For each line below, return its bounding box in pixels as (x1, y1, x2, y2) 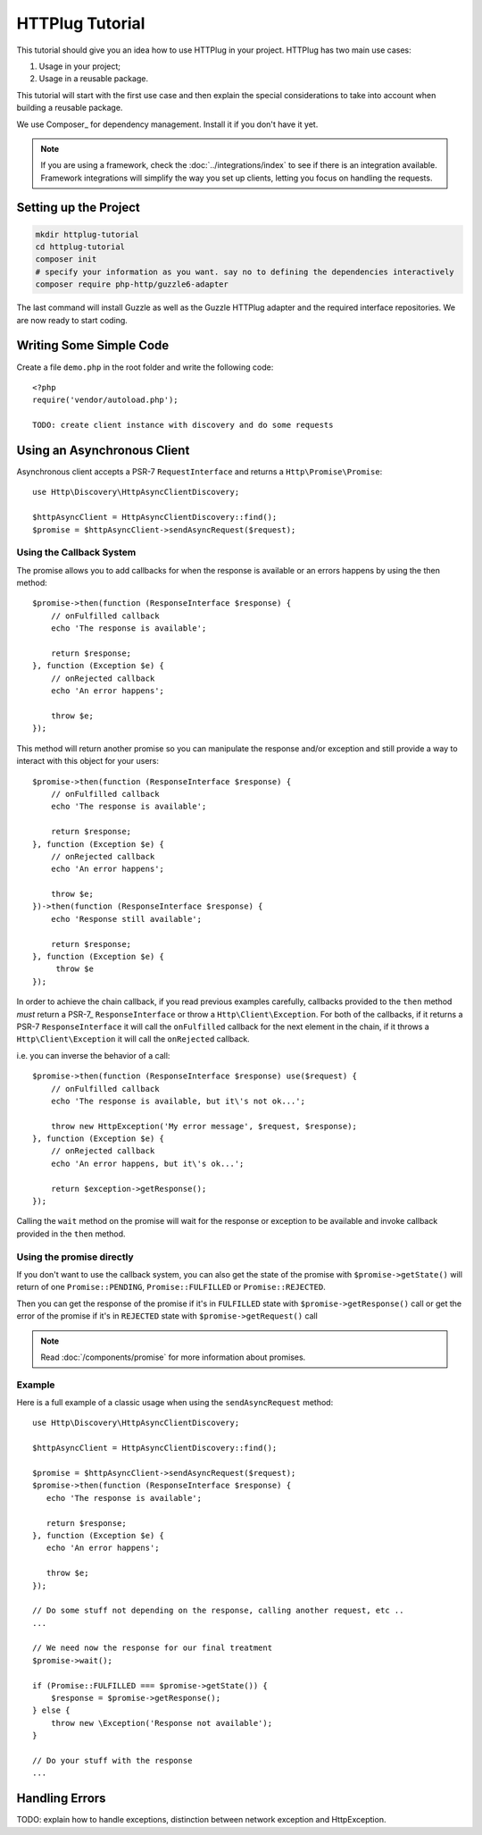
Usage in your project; (38, 61, 120, 71)
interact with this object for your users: (16, 756, 160, 767)
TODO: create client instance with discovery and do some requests (32, 420, 334, 431)
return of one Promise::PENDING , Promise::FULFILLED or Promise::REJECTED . (16, 1282, 326, 1293)
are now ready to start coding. (16, 314, 129, 325)
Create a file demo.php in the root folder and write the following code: (16, 362, 274, 373)
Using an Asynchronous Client (16, 442, 190, 457)
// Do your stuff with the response (32, 1755, 193, 1765)
